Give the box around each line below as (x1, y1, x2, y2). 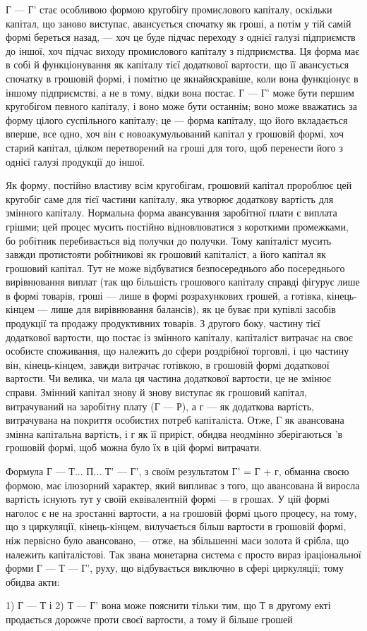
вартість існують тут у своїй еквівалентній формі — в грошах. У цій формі (6, 491, 330, 506)
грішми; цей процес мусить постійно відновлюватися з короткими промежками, (6, 219, 349, 233)
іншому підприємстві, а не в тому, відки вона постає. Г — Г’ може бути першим (6, 85, 354, 99)
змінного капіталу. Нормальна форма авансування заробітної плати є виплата (6, 205, 337, 220)
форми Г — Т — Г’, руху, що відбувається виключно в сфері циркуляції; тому (6, 560, 344, 575)
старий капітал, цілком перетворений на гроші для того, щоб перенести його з (6, 140, 343, 154)
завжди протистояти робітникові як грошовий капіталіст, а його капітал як (6, 247, 326, 262)
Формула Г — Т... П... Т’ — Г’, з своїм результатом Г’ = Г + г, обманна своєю (6, 464, 349, 478)
